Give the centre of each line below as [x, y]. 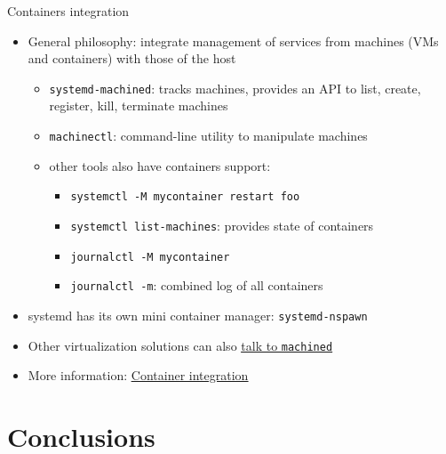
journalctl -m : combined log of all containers [197, 285]
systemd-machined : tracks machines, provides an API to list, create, [235, 88]
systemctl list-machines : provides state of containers [222, 225]
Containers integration [68, 11]
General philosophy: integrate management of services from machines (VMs [233, 41]
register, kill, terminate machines [139, 105]
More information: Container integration [138, 375]
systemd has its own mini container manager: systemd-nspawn [198, 315]
